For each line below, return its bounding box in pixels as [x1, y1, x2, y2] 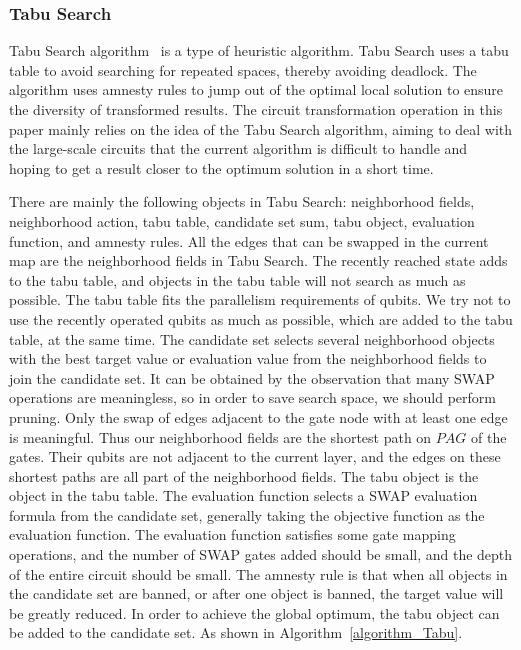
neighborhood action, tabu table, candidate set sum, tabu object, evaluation [9, 210, 475, 231]
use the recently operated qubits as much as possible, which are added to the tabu [9, 308, 513, 329]
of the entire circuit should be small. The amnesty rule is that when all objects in [9, 563, 508, 584]
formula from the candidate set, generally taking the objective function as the [9, 504, 485, 525]
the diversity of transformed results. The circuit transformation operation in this [9, 99, 503, 119]
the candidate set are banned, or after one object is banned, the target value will [9, 583, 504, 604]
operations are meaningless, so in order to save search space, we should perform [9, 387, 496, 408]
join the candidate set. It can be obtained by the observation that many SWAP [9, 367, 495, 388]
